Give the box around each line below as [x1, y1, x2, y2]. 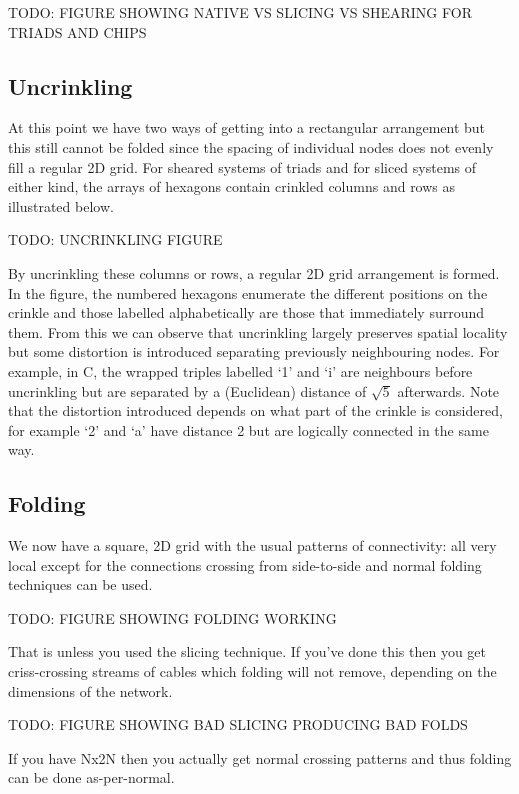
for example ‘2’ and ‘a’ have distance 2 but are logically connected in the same [8, 419, 489, 440]
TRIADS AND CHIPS [8, 21, 147, 42]
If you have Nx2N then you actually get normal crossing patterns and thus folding [8, 747, 512, 768]
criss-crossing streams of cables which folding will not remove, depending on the [8, 661, 497, 682]
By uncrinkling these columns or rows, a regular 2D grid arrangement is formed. [8, 262, 500, 283]
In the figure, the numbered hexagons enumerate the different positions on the [8, 282, 488, 303]
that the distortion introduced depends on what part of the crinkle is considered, [8, 400, 503, 421]
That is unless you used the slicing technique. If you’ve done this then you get [8, 641, 487, 662]
